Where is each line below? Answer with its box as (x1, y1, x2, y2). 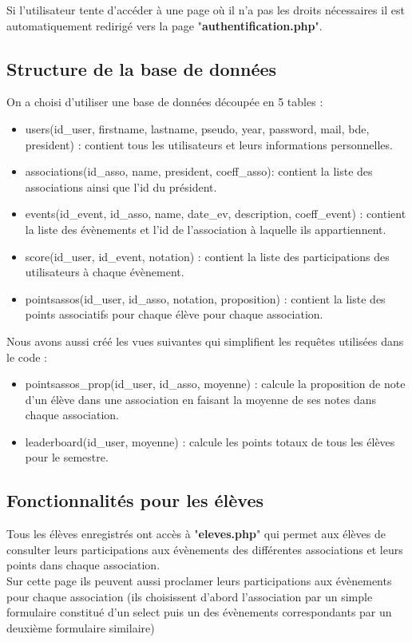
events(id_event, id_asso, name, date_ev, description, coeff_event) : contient (25, 205, 406, 222)
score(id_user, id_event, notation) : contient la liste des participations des (25, 248, 390, 264)
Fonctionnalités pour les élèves (6, 488, 264, 513)
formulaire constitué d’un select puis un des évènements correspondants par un (6, 604, 392, 620)
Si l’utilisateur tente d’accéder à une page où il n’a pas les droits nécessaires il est (6, 2, 405, 18)
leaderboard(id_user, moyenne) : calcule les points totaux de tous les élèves (25, 433, 395, 450)
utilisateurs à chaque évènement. (25, 264, 184, 280)
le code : (6, 348, 47, 365)
